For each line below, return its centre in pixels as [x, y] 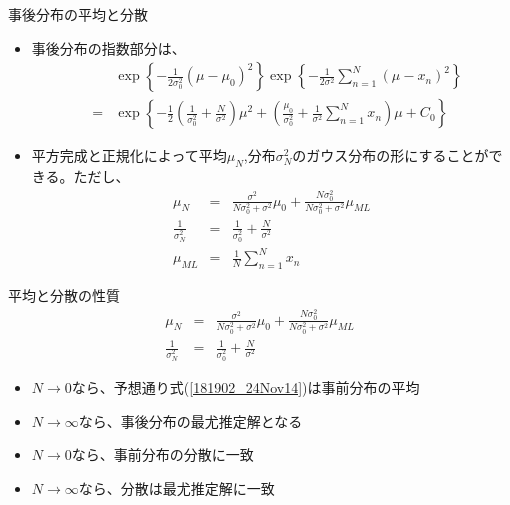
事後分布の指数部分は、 [108, 47]
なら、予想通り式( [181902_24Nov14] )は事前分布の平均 [245, 386]
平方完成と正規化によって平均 [129, 155]
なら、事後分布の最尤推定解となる [190, 420]
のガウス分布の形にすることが [390, 155]
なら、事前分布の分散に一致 [162, 454]
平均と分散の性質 [64, 295]
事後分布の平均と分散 [78, 14]
